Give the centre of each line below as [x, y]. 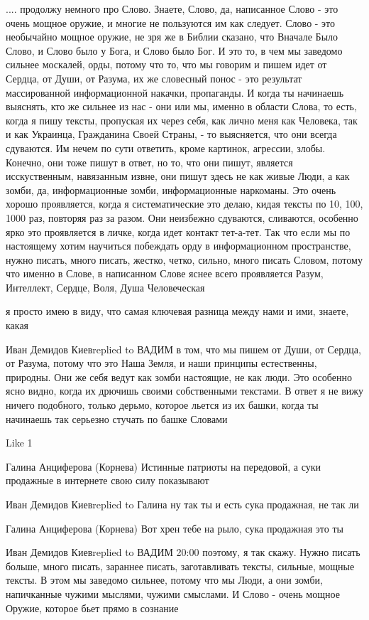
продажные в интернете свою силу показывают [108, 480]
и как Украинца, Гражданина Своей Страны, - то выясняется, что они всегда [171, 134]
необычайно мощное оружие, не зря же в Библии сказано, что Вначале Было [172, 37]
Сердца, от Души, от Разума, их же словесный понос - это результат [154, 78]
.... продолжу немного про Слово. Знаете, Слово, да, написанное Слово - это [172, 9]
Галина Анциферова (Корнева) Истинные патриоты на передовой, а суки [163, 466]
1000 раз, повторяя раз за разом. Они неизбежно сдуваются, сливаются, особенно [182, 217]
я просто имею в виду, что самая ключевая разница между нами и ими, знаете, [177, 311]
